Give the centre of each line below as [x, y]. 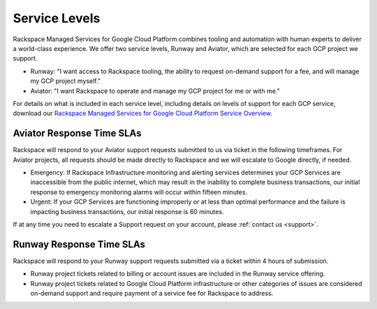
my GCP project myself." [66, 81]
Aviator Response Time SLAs [77, 134]
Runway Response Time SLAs [79, 244]
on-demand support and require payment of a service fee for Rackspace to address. [152, 293]
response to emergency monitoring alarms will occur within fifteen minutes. [139, 192]
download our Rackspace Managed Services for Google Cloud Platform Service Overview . [142, 113]
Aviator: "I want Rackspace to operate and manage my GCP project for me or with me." [155, 91]
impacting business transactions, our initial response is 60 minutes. [127, 211]
